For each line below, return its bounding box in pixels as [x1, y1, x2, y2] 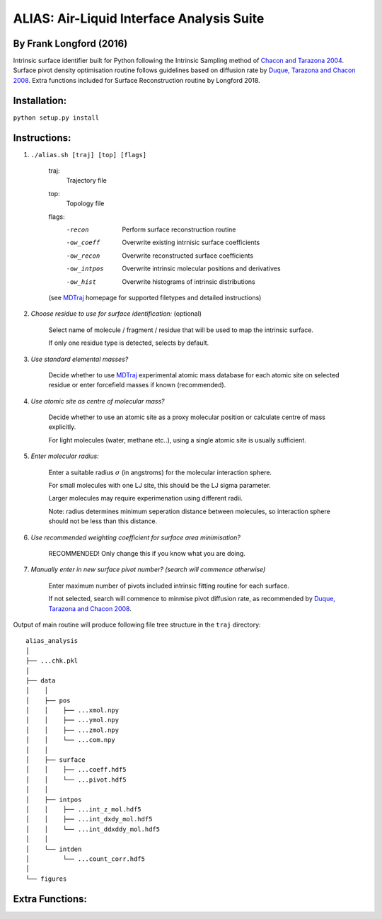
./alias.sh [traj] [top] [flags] [30, 151, 147, 159]
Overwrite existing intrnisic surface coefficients [122, 238, 260, 247]
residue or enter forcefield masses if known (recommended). [48, 381, 226, 389]
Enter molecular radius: [30, 452, 99, 460]
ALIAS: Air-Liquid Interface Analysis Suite [13, 11, 265, 26]
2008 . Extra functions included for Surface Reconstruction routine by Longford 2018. [13, 76, 261, 84]
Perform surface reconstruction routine [122, 225, 236, 234]
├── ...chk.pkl [25, 657, 79, 665]
